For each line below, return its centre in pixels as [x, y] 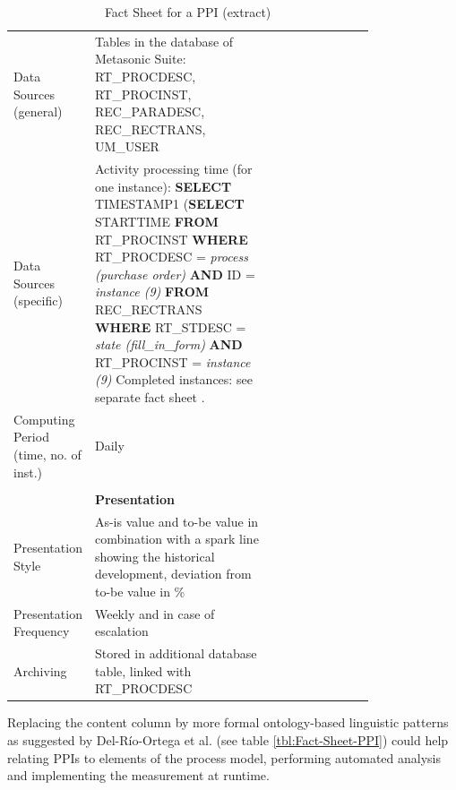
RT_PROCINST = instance [172, 361]
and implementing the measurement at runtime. [138, 775]
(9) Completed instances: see [173, 379]
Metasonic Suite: [140, 59]
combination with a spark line [176, 539]
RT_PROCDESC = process [171, 257]
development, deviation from [173, 574]
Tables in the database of [164, 41]
